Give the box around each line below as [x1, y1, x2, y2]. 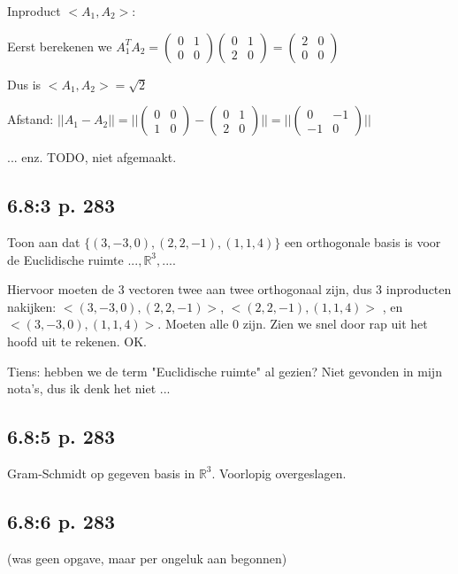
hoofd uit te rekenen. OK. [7, 331, 147, 350]
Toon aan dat [7, 232, 80, 251]
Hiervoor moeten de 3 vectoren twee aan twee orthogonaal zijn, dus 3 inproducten [7, 280, 452, 299]
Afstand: [7, 110, 54, 128]
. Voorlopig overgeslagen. [211, 463, 347, 482]
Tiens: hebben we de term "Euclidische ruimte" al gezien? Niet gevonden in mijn [7, 361, 442, 380]
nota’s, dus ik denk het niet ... [7, 379, 171, 398]
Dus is [7, 74, 42, 93]
